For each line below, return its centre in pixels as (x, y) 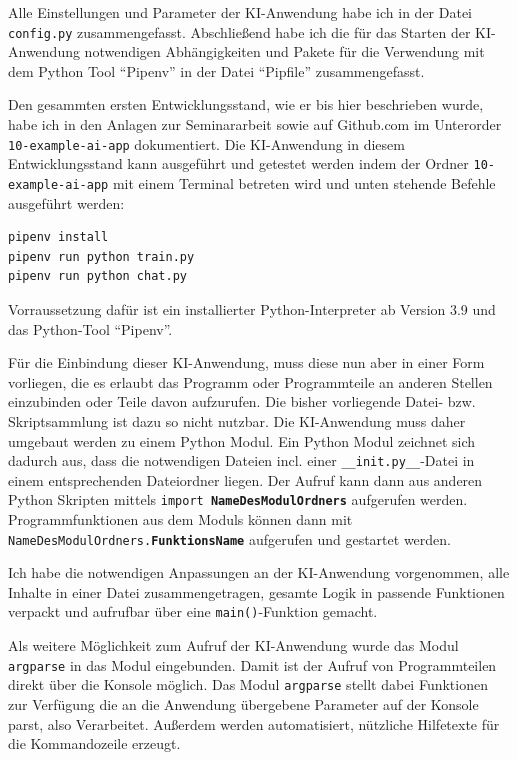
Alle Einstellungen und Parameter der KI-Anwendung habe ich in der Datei (240, 12)
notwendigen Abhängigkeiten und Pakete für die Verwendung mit (284, 51)
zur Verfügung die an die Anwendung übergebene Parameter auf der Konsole (243, 704)
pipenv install (58, 237)
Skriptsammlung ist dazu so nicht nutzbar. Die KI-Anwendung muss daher (237, 420)
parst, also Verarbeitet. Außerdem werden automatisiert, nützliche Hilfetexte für (254, 723)
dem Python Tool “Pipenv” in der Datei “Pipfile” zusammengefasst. (216, 70)
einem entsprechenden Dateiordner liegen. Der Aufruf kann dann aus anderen (245, 479)
